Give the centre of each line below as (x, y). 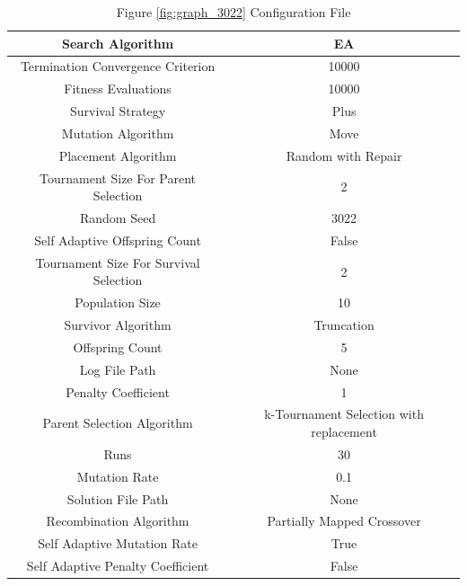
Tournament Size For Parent (118, 178)
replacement (344, 432)
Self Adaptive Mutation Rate (118, 543)
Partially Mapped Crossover (344, 521)
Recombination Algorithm (118, 521)
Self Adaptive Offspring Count (118, 240)
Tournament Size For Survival (118, 262)
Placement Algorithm (118, 155)
